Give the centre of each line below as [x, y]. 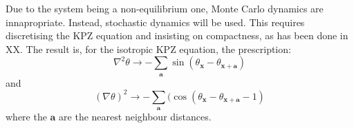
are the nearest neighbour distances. [135, 117]
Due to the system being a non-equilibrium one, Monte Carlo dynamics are [165, 8]
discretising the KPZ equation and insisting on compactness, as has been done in [177, 35]
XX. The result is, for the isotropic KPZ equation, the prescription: [148, 49]
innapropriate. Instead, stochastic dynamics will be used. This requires [155, 22]
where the [26, 117]
